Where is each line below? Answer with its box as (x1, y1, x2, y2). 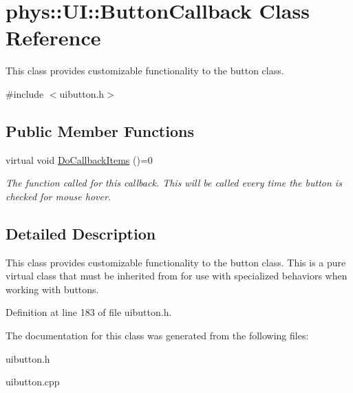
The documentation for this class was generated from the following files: (6, 328, 309, 343)
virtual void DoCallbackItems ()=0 (6, 152, 153, 167)
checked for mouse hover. (6, 189, 111, 203)
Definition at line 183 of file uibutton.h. (6, 305, 172, 319)
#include (6, 86, 44, 100)
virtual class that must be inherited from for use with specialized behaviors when (6, 268, 347, 283)
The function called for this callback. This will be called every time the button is (6, 176, 342, 190)
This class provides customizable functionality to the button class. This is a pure (6, 255, 346, 269)
